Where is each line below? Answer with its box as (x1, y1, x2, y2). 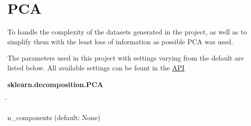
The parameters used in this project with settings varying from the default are (7, 53, 244, 63)
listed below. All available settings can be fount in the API (7, 62, 185, 72)
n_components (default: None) (7, 112, 100, 122)
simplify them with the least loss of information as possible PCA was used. (7, 36, 233, 46)
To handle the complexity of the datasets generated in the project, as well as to (7, 27, 247, 37)
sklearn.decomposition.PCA (7, 79, 103, 89)
